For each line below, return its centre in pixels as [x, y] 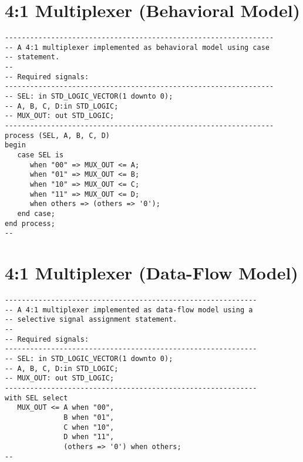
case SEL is [41, 155]
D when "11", [89, 437]
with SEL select [36, 398]
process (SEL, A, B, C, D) [57, 135]
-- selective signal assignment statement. [91, 320]
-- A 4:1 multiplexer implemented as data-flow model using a [129, 310]
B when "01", [89, 417]
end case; [36, 213]
